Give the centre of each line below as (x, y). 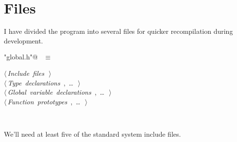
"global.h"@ (21, 57)
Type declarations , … (40, 82)
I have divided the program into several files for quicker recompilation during (118, 31)
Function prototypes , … (44, 101)
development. (24, 40)
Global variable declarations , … (56, 92)
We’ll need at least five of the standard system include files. (93, 134)
